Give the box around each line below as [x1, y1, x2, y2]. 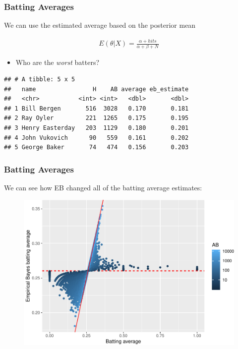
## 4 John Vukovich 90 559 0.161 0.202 [4, 134, 189, 141]
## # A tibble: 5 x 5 [4, 76, 75, 83]
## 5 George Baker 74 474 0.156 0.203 [4, 144, 189, 151]
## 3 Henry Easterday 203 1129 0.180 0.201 [4, 124, 189, 132]
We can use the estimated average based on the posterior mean [4, 20, 196, 30]
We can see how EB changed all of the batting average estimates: [4, 182, 202, 193]
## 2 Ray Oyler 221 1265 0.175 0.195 [4, 115, 189, 122]
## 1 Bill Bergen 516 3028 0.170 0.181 [4, 105, 189, 112]
